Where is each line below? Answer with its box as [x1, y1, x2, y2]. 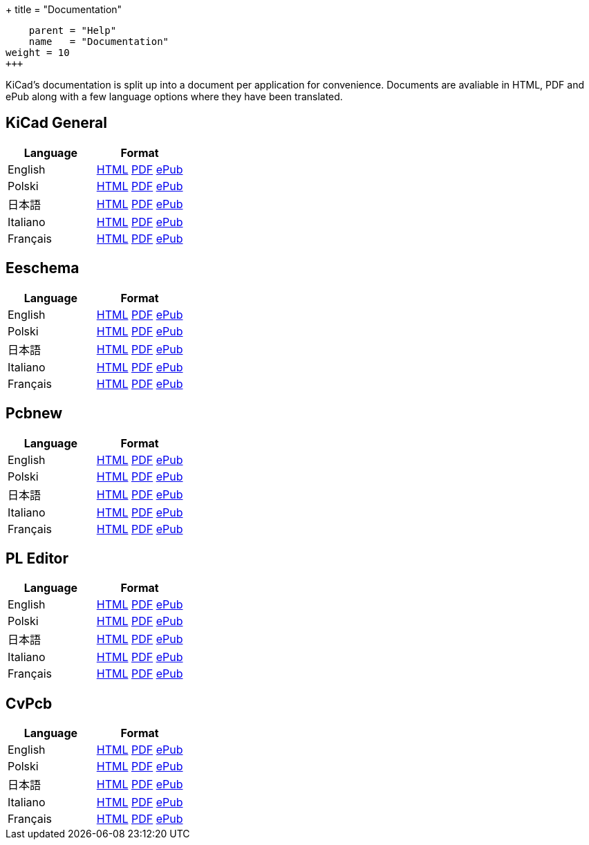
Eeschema [6, 259, 80, 277]
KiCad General [6, 114, 107, 132]
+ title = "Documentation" [6, 3, 122, 15]
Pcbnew [6, 405, 63, 423]
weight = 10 [6, 47, 70, 58]
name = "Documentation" [28, 36, 169, 47]
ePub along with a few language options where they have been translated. [6, 91, 343, 102]
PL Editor [6, 549, 69, 567]
